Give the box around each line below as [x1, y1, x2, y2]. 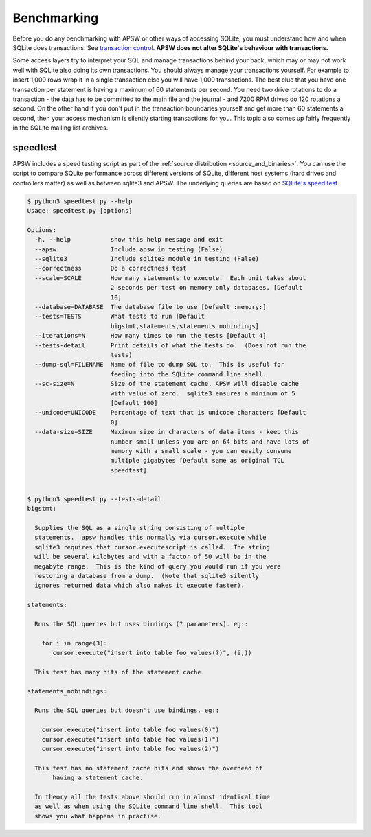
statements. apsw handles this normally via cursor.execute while [34, 534, 267, 542]
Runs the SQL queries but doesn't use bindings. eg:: [34, 707, 220, 714]
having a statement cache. [52, 774, 144, 782]
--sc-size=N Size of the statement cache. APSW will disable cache [34, 380, 299, 388]
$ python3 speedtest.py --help [27, 197, 133, 205]
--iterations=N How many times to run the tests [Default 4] [34, 332, 267, 340]
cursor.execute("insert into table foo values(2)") [41, 745, 220, 753]
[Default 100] [110, 399, 158, 406]
